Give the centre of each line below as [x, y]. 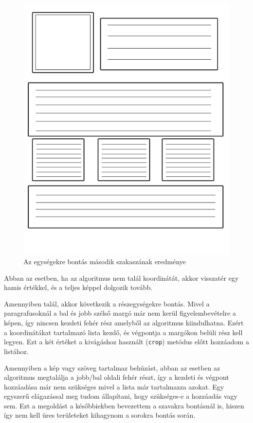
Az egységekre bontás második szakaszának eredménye [105, 262]
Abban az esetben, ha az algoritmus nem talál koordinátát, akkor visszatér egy [121, 278]
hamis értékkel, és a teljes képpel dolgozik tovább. [78, 287]
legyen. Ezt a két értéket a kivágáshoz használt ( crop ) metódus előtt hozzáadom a [126, 342]
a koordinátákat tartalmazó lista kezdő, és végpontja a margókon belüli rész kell [123, 332]
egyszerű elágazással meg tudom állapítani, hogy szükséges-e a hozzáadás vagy [121, 396]
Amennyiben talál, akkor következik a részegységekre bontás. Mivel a [107, 303]
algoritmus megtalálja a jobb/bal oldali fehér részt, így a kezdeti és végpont [117, 377]
